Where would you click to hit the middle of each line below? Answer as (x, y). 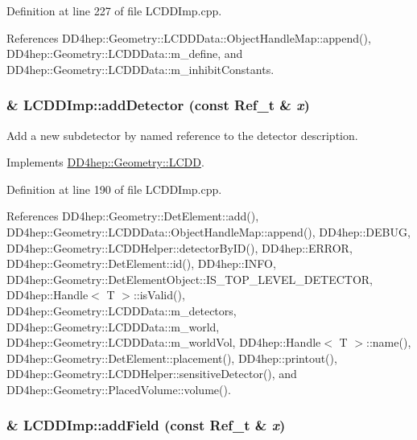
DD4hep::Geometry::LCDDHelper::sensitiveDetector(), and (152, 374)
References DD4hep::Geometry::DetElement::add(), (133, 216)
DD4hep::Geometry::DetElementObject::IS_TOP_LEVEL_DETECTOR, (190, 279)
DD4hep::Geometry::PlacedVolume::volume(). (119, 389)
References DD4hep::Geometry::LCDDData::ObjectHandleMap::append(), (189, 37)
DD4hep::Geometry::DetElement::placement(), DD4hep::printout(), (172, 358)
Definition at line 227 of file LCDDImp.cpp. (114, 10)
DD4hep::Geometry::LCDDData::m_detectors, (122, 310)
